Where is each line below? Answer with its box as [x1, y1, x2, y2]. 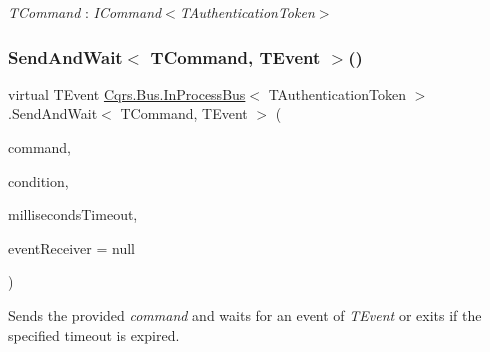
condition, [8, 170, 69, 191]
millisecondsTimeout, [8, 204, 138, 225]
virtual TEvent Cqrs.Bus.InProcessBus [8, 83, 246, 104]
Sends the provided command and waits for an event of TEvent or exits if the [8, 304, 482, 325]
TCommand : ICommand [8, 2, 162, 22]
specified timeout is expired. [8, 324, 180, 345]
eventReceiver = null [8, 237, 136, 258]
